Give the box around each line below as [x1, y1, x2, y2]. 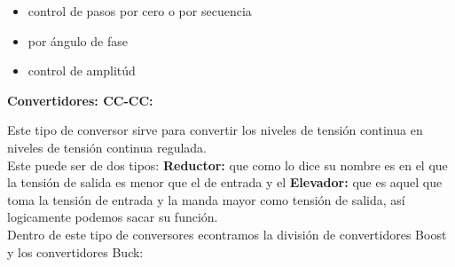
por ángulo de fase [27, 31, 128, 50]
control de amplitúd [27, 61, 136, 80]
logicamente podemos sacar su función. [7, 208, 218, 226]
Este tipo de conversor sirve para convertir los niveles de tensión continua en [7, 121, 423, 139]
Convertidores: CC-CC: [7, 90, 153, 109]
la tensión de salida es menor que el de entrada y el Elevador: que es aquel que [7, 173, 443, 192]
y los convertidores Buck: [7, 242, 144, 261]
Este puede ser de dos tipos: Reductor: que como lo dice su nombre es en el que [7, 155, 448, 174]
